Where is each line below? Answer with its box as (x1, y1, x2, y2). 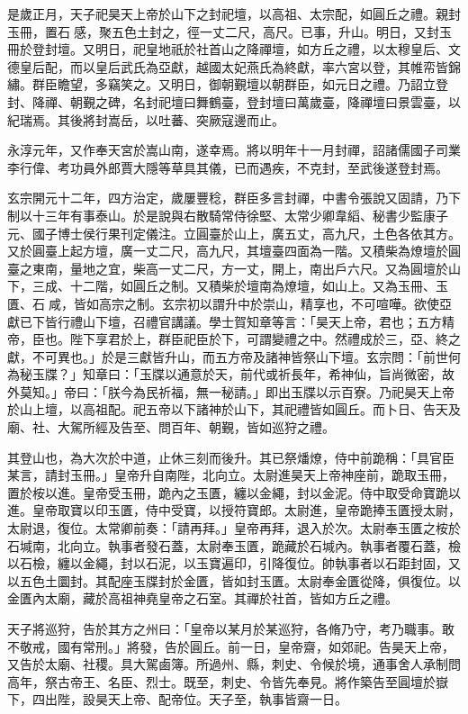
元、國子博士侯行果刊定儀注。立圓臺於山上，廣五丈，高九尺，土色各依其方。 (7, 223, 461, 242)
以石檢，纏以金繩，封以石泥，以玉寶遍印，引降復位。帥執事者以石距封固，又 (7, 554, 461, 573)
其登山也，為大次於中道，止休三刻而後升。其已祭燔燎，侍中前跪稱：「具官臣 (7, 447, 454, 466)
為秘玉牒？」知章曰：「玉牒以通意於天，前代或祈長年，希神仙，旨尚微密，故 (7, 365, 454, 384)
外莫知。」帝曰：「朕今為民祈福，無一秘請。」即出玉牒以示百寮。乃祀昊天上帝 (7, 382, 454, 401)
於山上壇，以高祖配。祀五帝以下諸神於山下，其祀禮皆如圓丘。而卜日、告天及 (7, 400, 461, 419)
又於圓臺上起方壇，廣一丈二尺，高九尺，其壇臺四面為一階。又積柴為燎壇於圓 (7, 241, 461, 260)
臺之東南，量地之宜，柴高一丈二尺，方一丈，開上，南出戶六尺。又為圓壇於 (7, 258, 448, 277)
